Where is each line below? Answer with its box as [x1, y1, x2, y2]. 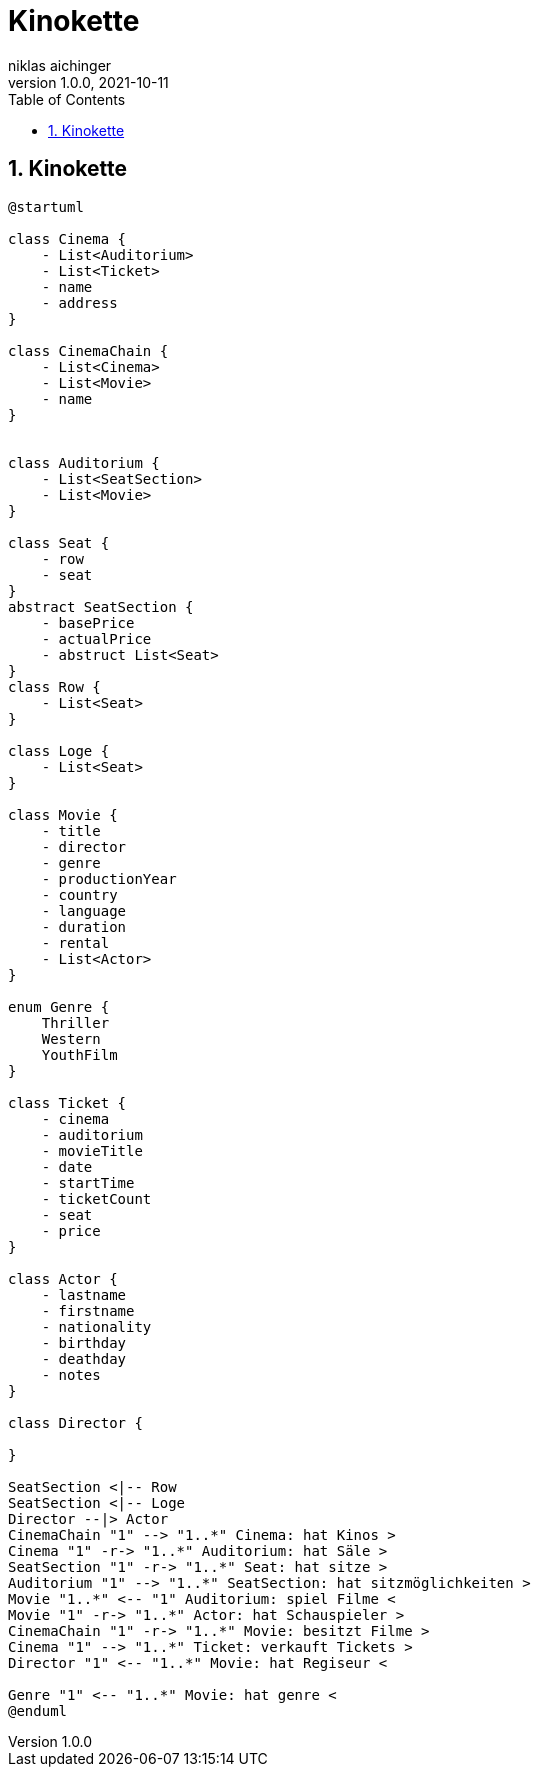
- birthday [41, 1334, 127, 1351]
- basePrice [41, 614, 135, 631]
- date [41, 1158, 93, 1175]
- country [41, 886, 118, 903]
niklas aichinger [8, 56, 112, 74]
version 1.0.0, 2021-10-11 [8, 73, 169, 91]
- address [41, 294, 118, 311]
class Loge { [8, 742, 110, 759]
